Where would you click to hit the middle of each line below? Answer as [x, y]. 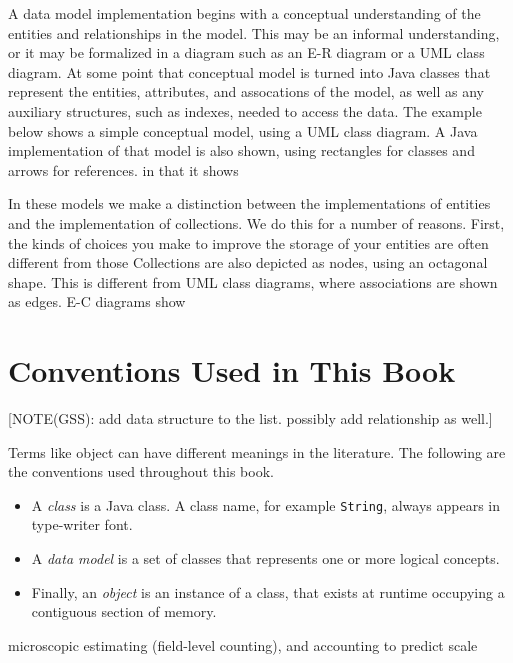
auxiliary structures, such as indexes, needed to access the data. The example [245, 110]
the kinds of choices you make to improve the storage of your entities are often [248, 242]
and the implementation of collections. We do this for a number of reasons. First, [256, 222]
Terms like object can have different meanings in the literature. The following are [257, 451]
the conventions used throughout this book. [141, 471]
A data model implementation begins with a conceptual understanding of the [244, 13]
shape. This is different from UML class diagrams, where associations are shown [253, 281]
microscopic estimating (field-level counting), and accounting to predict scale [243, 644]
